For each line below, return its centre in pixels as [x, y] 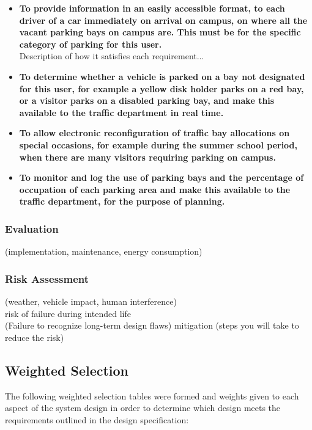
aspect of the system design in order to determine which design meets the [143, 408]
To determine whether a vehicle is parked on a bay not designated [162, 76]
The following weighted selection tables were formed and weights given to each [152, 395]
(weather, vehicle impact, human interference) [91, 301]
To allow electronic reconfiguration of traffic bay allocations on [154, 133]
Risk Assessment [47, 278]
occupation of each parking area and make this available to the [155, 189]
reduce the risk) [35, 337]
